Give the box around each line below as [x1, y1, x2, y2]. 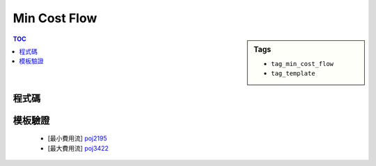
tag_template [271, 69, 316, 78]
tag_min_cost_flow [271, 60, 334, 67]
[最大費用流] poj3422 [47, 144, 109, 152]
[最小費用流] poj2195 [47, 134, 107, 142]
